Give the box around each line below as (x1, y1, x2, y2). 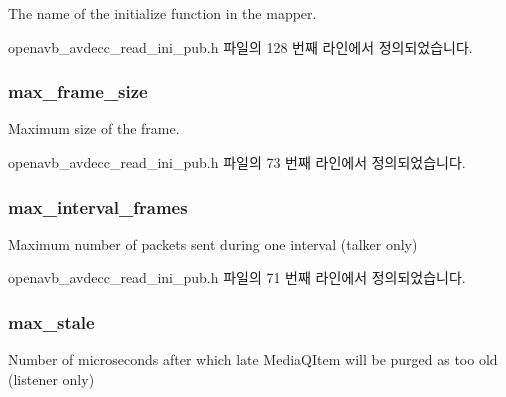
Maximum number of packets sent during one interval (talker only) (8, 233, 418, 254)
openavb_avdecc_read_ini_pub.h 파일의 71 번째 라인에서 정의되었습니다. (8, 267, 466, 288)
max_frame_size (8, 79, 148, 104)
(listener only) (8, 368, 95, 389)
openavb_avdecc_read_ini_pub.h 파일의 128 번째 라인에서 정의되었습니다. (8, 36, 473, 57)
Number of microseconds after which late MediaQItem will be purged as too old (8, 349, 498, 370)
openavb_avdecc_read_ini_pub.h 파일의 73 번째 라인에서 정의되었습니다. (8, 152, 466, 172)
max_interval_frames (8, 194, 188, 219)
